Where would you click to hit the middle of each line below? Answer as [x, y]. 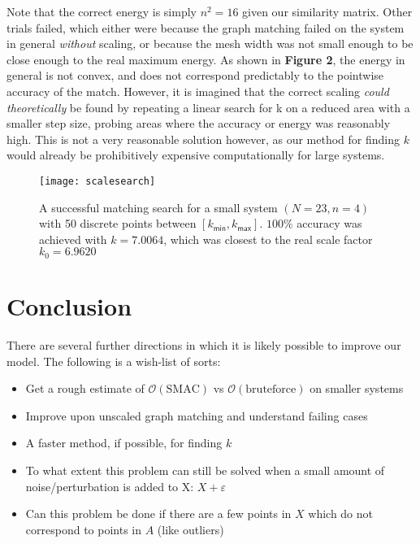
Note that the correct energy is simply [102, 11]
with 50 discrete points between [118, 223]
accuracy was [329, 223]
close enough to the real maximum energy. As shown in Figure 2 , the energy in [206, 59]
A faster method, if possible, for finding [124, 443]
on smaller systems [357, 388]
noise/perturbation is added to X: [110, 486]
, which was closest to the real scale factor [268, 239]
